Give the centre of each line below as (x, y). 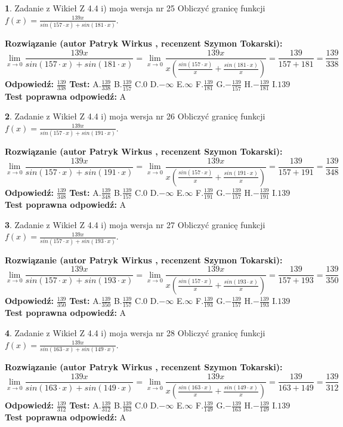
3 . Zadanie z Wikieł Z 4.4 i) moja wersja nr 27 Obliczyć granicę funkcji (135, 224)
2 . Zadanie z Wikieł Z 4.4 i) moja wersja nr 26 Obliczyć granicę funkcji (135, 116)
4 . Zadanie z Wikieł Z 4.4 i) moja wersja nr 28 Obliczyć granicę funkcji (135, 332)
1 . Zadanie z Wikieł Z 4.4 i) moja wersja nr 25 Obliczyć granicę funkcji (135, 8)
